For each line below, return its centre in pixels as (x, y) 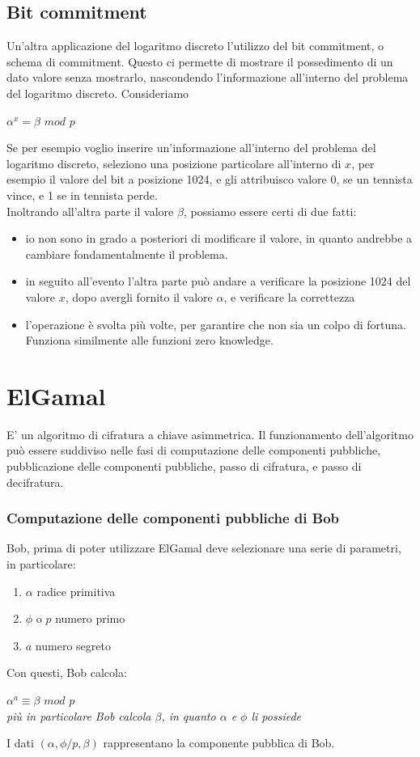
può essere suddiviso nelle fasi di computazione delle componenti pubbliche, (194, 450)
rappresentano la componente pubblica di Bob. (219, 743)
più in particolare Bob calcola (79, 715)
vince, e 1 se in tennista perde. (82, 195)
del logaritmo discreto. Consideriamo (98, 93)
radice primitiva (76, 591)
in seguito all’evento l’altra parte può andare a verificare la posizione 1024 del (218, 281)
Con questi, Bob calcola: (67, 672)
